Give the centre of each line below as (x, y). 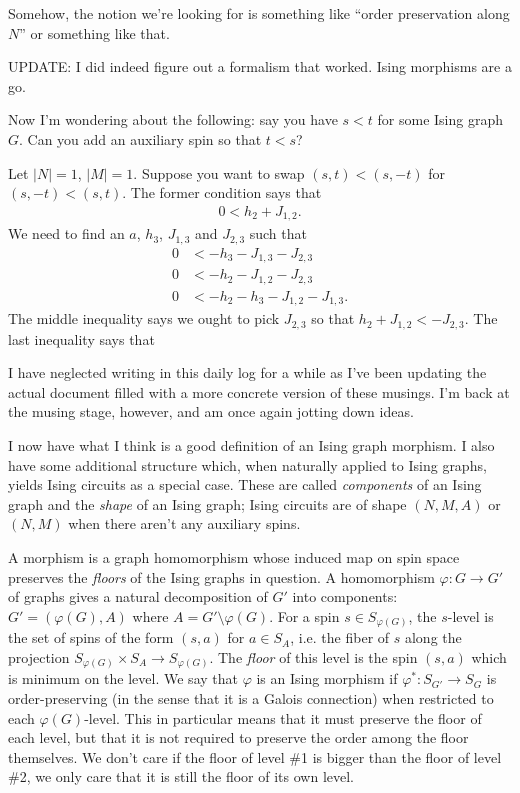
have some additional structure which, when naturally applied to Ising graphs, (247, 464)
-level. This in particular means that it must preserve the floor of (283, 717)
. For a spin (304, 615)
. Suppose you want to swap (219, 172)
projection (39, 656)
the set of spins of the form (91, 637)
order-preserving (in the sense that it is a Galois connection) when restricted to (251, 697)
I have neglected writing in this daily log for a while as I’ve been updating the (247, 372)
